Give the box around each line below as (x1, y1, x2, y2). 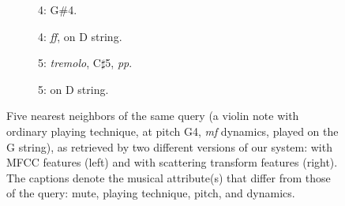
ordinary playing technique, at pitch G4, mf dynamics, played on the (6, 122, 339, 139)
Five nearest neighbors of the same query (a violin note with (6, 107, 299, 124)
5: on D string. (38, 81, 109, 97)
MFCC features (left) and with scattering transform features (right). (6, 154, 338, 170)
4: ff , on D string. (38, 28, 122, 44)
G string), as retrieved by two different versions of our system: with (6, 138, 332, 155)
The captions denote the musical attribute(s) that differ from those (6, 169, 331, 185)
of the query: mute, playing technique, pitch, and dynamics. (6, 185, 295, 201)
